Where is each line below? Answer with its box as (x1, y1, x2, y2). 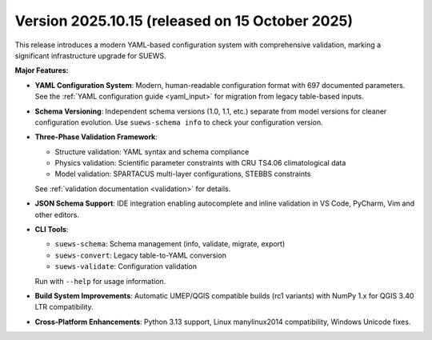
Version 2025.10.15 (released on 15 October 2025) (14, 12, 354, 30)
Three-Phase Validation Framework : (34, 132, 158, 142)
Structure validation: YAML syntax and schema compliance (54, 146, 250, 156)
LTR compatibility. (34, 302, 94, 312)
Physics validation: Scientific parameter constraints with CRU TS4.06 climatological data (54, 158, 346, 168)
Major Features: (14, 66, 70, 75)
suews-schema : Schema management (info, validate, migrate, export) (54, 239, 286, 249)
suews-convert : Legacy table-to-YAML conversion (54, 250, 227, 260)
